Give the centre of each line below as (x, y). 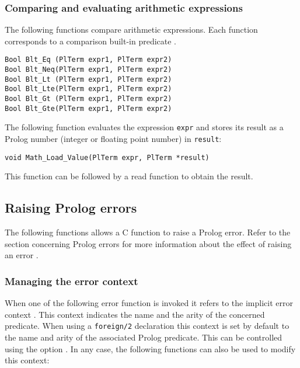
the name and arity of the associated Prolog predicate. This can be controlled (144, 337)
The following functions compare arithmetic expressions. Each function (131, 29)
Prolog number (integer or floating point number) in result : (113, 138)
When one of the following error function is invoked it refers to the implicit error (149, 303)
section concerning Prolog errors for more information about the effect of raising (148, 243)
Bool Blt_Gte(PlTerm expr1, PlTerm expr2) (88, 108)
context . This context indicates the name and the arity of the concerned (135, 314)
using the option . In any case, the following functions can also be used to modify (150, 348)
